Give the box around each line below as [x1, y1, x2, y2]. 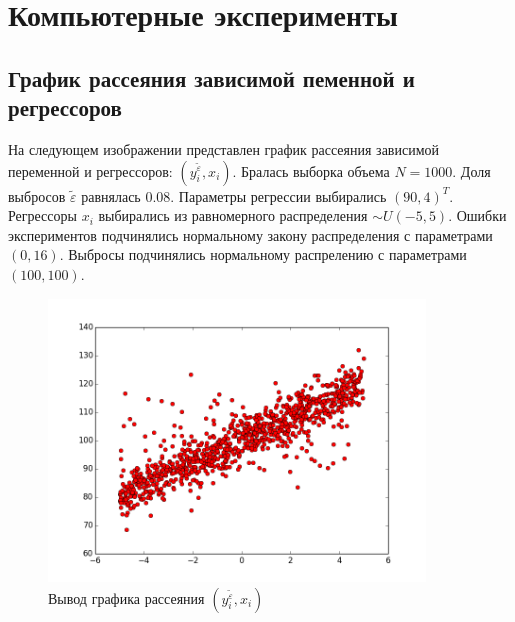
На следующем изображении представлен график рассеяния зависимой [8, 138, 440, 159]
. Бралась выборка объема [232, 160, 390, 181]
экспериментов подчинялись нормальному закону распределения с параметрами [8, 224, 493, 245]
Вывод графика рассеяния [48, 587, 205, 608]
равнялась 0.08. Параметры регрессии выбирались [81, 185, 387, 206]
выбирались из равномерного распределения [98, 205, 368, 226]
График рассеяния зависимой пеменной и [8, 62, 415, 93]
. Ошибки [448, 205, 507, 226]
